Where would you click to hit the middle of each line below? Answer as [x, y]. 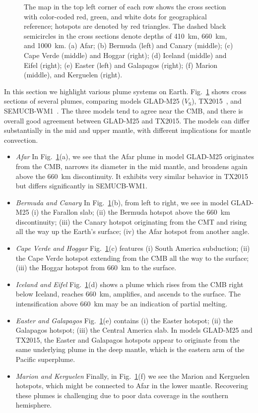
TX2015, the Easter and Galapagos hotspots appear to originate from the [128, 339]
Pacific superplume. [45, 359]
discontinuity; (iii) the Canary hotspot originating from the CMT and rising [131, 221]
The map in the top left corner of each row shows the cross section [125, 6]
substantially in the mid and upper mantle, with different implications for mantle [128, 130]
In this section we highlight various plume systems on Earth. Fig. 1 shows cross [125, 91]
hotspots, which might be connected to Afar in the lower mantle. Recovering [132, 385]
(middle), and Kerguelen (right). [73, 75]
